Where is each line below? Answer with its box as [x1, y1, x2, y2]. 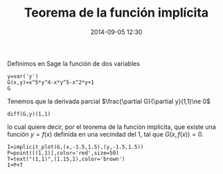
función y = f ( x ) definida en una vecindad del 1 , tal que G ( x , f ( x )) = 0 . [7, 130, 204, 138]
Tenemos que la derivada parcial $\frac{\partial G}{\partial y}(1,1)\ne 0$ [7, 97, 211, 105]
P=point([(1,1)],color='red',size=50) [7, 149, 119, 157]
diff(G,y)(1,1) [7, 110, 51, 117]
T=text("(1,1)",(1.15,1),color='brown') [7, 155, 126, 162]
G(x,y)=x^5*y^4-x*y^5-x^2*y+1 [7, 78, 95, 86]
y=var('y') [7, 73, 39, 80]
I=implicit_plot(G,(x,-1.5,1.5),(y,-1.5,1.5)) [7, 143, 144, 150]
